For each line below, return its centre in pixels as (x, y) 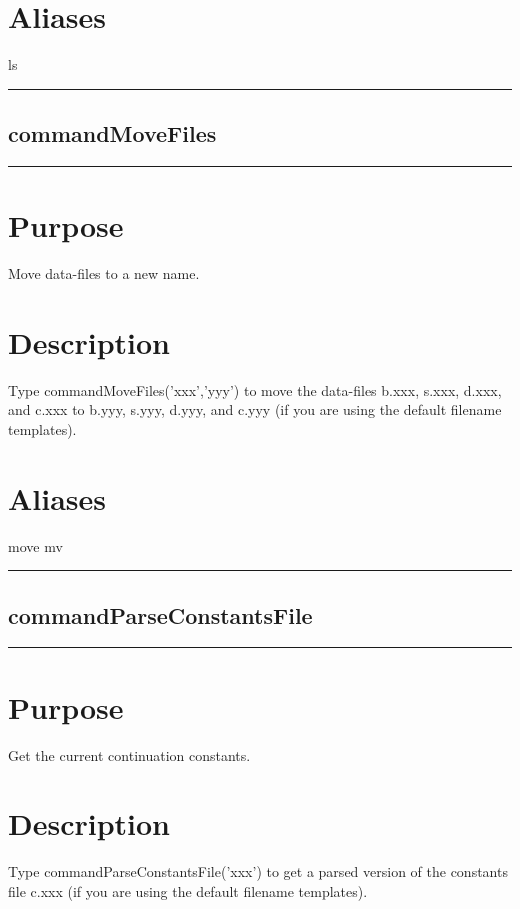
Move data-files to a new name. (104, 273)
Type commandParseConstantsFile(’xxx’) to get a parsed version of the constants (258, 871)
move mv (35, 545)
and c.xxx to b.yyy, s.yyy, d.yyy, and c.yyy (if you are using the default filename (255, 409)
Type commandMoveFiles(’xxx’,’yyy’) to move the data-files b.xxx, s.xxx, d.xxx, (255, 389)
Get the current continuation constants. (129, 754)
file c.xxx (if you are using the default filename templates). (188, 890)
